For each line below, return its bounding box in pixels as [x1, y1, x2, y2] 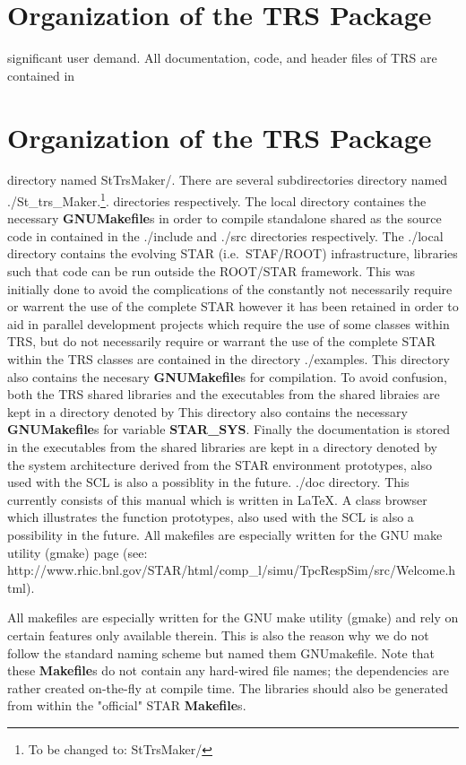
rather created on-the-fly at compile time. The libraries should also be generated [7, 678, 448, 697]
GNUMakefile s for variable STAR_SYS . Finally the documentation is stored [7, 420, 450, 439]
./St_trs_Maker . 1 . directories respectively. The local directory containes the [7, 189, 427, 210]
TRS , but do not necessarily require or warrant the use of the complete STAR [7, 332, 436, 351]
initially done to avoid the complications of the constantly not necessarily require [7, 279, 453, 298]
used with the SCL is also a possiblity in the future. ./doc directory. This [7, 473, 410, 491]
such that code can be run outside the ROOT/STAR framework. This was [7, 262, 416, 281]
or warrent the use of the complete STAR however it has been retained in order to [7, 297, 459, 316]
